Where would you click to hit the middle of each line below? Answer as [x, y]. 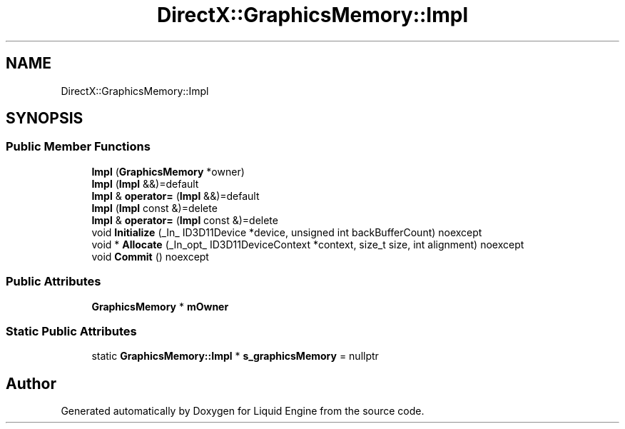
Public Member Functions [78, 147]
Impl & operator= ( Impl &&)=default [176, 196]
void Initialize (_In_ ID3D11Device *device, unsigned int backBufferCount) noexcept [287, 232]
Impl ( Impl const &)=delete [154, 208]
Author [31, 383]
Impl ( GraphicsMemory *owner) [168, 171]
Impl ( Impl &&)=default [145, 183]
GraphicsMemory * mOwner [160, 306]
